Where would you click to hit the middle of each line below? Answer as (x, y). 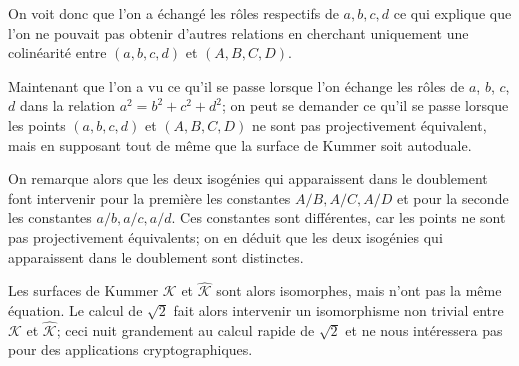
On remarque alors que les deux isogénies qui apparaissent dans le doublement (248, 178)
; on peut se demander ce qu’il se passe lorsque (365, 105)
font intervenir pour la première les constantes (149, 197)
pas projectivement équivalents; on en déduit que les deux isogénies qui (225, 236)
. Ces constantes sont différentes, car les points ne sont (338, 217)
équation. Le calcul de (75, 309)
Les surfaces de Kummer (83, 290)
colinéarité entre (57, 52)
